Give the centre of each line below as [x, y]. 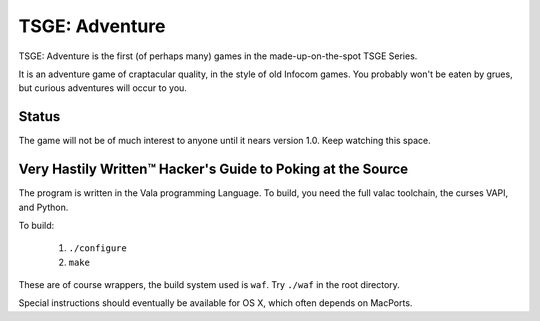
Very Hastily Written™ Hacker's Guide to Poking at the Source [213, 169]
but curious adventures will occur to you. [102, 88]
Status [39, 116]
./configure [97, 248]
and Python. [43, 207]
